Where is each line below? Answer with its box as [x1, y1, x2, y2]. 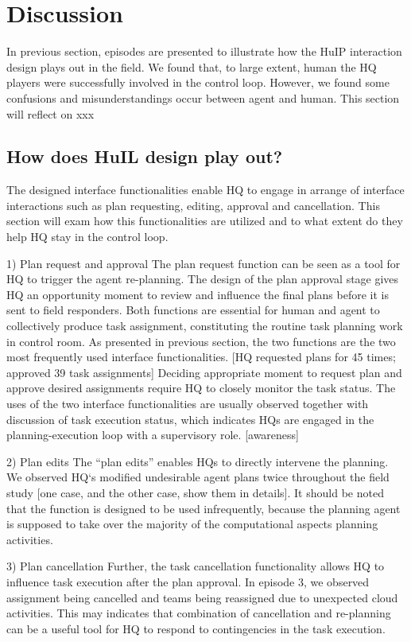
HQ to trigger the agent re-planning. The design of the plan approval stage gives [6, 270, 399, 287]
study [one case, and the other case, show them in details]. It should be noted [6, 484, 384, 500]
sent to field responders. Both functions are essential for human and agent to [6, 302, 380, 318]
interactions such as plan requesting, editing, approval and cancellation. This [6, 196, 380, 213]
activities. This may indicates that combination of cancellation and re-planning [6, 605, 391, 621]
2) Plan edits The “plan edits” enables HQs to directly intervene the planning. [6, 453, 389, 469]
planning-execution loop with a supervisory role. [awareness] [6, 426, 299, 443]
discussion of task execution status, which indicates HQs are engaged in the [6, 410, 374, 427]
